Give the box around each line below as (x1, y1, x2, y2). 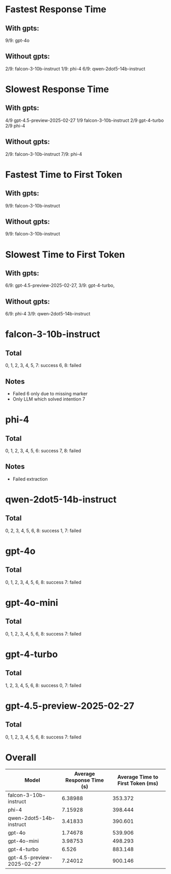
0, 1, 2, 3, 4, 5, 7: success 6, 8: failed (5, 362, 81, 368)
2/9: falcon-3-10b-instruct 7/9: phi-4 (5, 151, 82, 157)
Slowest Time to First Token (5, 249, 125, 260)
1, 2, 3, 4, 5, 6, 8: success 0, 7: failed (5, 682, 81, 688)
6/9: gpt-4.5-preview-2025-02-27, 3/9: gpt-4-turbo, (5, 282, 115, 288)
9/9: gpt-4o (5, 37, 30, 43)
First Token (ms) (117, 780, 159, 787)
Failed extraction (12, 475, 48, 482)
